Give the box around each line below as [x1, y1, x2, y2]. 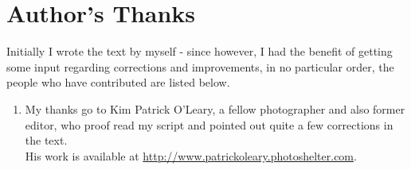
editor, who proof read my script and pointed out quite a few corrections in [25, 116, 393, 133]
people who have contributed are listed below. [6, 74, 230, 91]
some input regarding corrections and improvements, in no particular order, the [6, 58, 394, 75]
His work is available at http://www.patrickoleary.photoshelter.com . [25, 147, 357, 164]
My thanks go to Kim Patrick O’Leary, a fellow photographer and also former [25, 100, 405, 117]
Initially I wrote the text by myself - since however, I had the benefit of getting [6, 43, 393, 60]
